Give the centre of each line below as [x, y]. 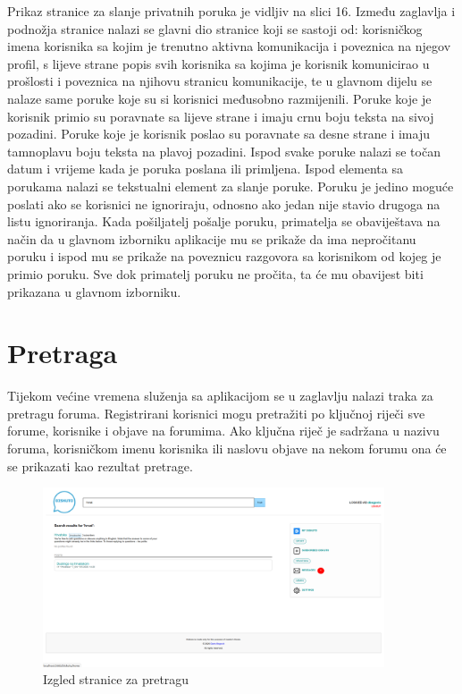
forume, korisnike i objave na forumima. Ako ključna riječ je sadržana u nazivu [223, 431]
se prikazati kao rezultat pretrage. [100, 465]
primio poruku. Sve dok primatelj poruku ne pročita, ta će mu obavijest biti [215, 273]
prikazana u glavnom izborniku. [94, 291]
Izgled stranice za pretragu [116, 679]
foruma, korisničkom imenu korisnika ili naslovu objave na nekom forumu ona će [227, 448]
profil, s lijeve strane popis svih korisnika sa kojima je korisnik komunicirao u [218, 63]
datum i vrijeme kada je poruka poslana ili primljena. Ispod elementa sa [205, 169]
